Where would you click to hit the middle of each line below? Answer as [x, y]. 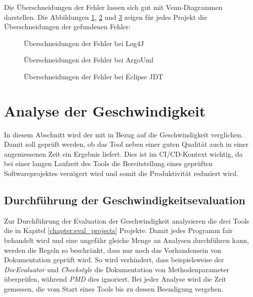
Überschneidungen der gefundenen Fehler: [67, 27]
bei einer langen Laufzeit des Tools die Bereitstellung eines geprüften [108, 163]
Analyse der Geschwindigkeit [105, 110]
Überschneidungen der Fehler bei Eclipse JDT [94, 76]
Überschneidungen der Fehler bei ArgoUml [89, 60]
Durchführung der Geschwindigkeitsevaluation [125, 200]
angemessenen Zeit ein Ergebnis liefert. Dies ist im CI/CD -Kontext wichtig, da [124, 153]
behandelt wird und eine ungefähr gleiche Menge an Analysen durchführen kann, [126, 240]
